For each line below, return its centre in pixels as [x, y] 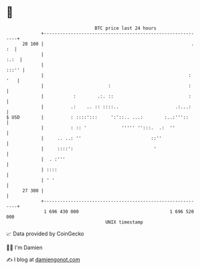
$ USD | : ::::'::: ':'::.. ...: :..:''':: [97, 117]
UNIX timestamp [124, 222]
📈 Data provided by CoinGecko [45, 234]
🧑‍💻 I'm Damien [25, 247]
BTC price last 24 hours [126, 28]
